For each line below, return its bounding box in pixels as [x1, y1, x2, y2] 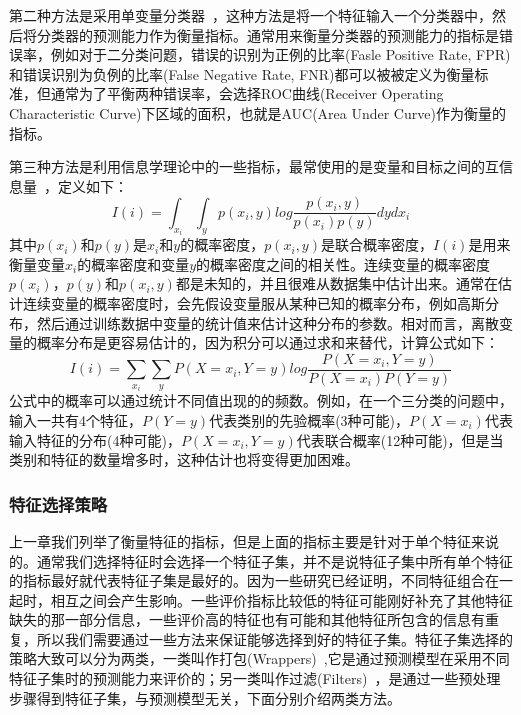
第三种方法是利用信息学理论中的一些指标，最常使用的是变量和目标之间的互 [9, 156, 499, 177]
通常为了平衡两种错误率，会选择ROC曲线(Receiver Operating [50, 83, 444, 104]
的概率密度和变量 [77, 253, 190, 274]
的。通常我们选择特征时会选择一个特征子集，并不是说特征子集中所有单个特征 [9, 550, 513, 571]
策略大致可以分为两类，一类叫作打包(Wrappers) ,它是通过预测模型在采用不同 [9, 648, 510, 669]
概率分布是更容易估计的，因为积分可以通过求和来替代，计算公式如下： [36, 332, 499, 353]
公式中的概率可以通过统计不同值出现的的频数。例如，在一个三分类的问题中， [9, 390, 513, 411]
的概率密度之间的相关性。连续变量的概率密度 [196, 253, 491, 274]
